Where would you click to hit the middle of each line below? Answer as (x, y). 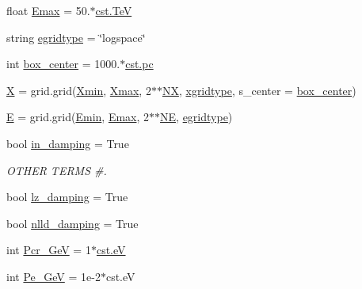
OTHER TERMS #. (57, 170)
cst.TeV (114, 10)
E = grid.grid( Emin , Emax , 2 (78, 117)
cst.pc (139, 64)
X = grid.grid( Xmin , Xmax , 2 (79, 90)
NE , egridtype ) (196, 117)
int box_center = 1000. (63, 64)
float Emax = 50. (48, 10)
